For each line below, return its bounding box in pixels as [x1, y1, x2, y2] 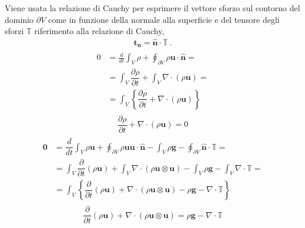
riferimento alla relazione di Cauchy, [34, 25, 165, 37]
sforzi [5, 25, 24, 37]
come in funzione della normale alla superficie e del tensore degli [48, 13, 280, 25]
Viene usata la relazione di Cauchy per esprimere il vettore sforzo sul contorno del [5, 2, 300, 14]
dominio [5, 13, 34, 25]
